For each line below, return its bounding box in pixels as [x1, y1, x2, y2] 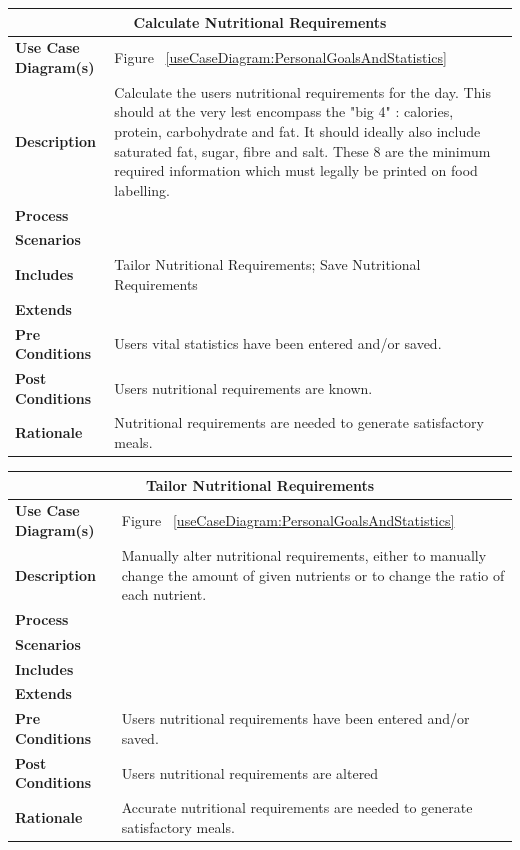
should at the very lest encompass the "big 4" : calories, [114, 101, 454, 122]
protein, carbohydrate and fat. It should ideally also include [114, 120, 481, 141]
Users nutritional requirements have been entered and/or [121, 708, 470, 729]
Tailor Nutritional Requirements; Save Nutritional [114, 254, 421, 275]
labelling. [114, 179, 170, 200]
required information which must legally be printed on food [114, 160, 478, 181]
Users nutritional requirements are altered [121, 762, 379, 783]
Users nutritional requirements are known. [114, 377, 373, 398]
